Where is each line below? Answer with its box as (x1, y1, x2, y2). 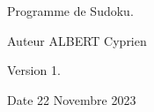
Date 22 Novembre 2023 (7, 90, 136, 108)
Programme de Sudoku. (7, 2, 134, 19)
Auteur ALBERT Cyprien (7, 31, 147, 49)
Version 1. (7, 61, 61, 79)
